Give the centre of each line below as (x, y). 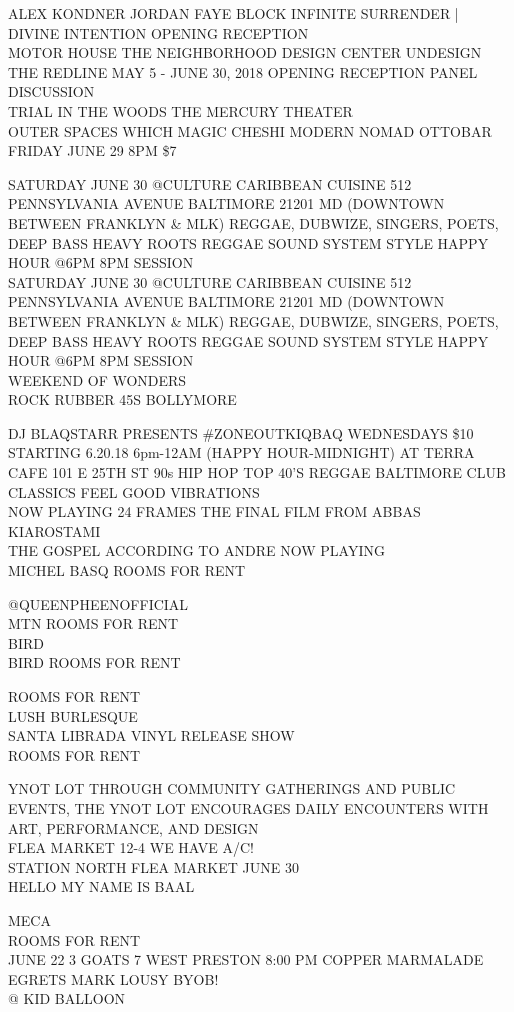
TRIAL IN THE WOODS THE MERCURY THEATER (180, 110)
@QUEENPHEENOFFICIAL (98, 603)
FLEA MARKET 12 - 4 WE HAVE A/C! (131, 847)
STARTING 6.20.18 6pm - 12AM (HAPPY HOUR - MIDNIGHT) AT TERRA (241, 452)
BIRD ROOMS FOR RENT (94, 662)
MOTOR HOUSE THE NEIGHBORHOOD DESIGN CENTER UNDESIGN (245, 52)
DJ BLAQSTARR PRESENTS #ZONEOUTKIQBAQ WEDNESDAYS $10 (241, 432)
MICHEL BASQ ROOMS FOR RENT (127, 570)
